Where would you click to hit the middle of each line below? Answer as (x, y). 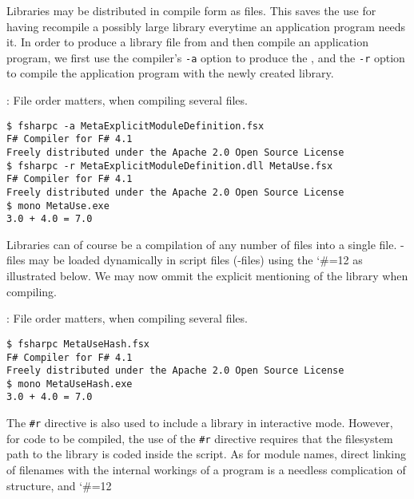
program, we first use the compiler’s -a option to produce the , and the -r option (206, 57)
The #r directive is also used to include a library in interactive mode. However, (200, 423)
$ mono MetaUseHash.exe (70, 384)
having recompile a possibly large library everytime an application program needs (206, 26)
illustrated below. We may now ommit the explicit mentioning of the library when (207, 276)
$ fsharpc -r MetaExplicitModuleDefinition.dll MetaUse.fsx (170, 166)
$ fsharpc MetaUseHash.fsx (78, 344)
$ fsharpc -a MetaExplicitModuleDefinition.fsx (135, 126)
